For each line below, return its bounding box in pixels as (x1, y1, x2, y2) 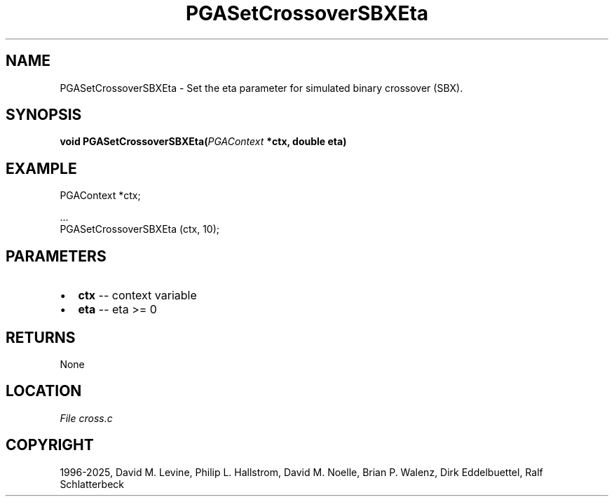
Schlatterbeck (60, 477, 124, 490)
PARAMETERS (6, 247, 107, 265)
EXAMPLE (6, 159, 77, 177)
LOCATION (6, 382, 82, 400)
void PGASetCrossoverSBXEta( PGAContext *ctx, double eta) (60, 135, 347, 148)
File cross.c (60, 412, 113, 424)
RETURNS (6, 328, 76, 346)
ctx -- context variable (78, 288, 197, 303)
